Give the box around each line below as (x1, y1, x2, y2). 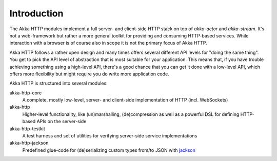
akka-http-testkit (9, 126, 46, 132)
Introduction (9, 8, 64, 19)
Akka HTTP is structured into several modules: (9, 80, 108, 87)
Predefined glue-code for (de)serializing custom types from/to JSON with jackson (22, 147, 196, 153)
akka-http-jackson (9, 140, 49, 146)
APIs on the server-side (36, 118, 87, 125)
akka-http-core (9, 90, 42, 96)
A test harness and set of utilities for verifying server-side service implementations (22, 133, 197, 139)
